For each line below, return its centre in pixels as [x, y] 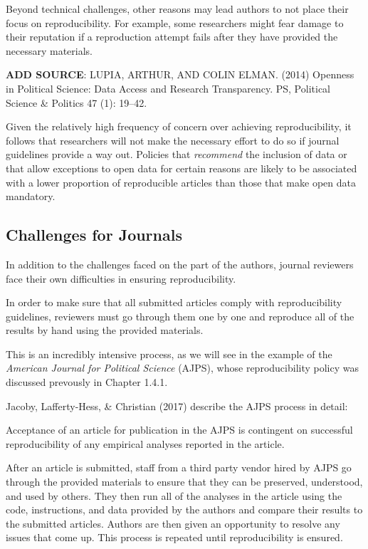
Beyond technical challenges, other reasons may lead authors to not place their [177, 9]
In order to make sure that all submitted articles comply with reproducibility [174, 302]
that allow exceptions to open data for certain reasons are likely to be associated [182, 168]
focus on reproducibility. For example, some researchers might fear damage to [175, 22]
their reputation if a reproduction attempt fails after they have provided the [172, 37]
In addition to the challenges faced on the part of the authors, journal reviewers [180, 264]
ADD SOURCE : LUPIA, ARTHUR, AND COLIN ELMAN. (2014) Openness [180, 74]
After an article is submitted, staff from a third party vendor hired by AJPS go [179, 467]
